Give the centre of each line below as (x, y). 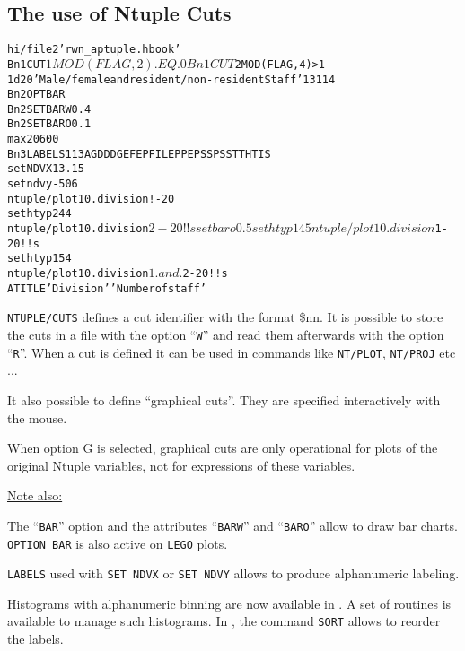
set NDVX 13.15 (46, 169)
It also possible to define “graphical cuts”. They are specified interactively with (224, 399)
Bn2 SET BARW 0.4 (49, 109)
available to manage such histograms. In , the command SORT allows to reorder (224, 621)
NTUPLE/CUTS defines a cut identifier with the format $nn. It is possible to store (225, 317)
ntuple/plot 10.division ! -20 (91, 199)
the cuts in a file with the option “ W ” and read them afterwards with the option (226, 335)
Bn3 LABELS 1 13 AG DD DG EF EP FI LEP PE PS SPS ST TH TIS (139, 154)
